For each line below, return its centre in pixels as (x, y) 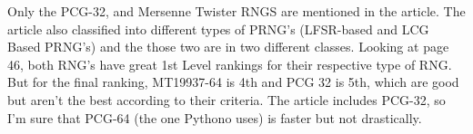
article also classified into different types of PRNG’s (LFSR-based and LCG (218, 29)
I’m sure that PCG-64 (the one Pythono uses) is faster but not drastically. (215, 117)
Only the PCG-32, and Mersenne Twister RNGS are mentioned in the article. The (236, 11)
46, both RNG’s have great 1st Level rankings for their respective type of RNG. (230, 64)
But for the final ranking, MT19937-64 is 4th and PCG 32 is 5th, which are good (233, 82)
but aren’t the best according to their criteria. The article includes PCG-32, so (226, 99)
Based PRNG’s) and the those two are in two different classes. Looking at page (228, 47)
